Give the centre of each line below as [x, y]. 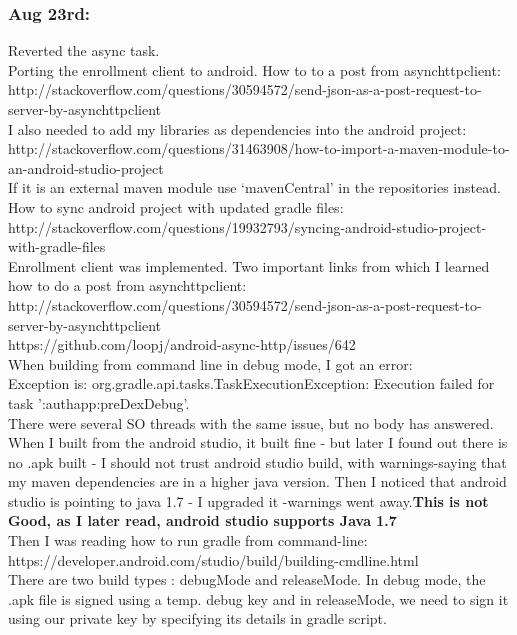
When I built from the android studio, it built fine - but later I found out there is [258, 442]
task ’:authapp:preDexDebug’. [99, 402]
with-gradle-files [57, 246]
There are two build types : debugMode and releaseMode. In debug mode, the [247, 579]
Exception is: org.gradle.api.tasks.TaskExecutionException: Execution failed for [251, 383]
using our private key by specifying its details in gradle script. [197, 618]
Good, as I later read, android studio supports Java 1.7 [202, 520]
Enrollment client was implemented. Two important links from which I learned [249, 265]
